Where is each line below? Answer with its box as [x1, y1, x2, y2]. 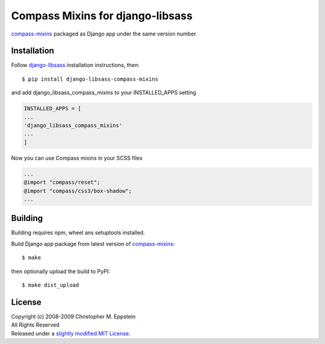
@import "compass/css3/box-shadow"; [23, 187, 132, 194]
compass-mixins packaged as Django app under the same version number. [11, 30, 198, 37]
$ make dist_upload [22, 281, 79, 289]
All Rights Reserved [11, 321, 60, 328]
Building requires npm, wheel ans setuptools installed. [11, 229, 145, 236]
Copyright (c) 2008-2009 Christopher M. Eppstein [11, 313, 136, 320]
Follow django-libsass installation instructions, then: [11, 61, 140, 69]
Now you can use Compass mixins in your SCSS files [11, 154, 143, 161]
